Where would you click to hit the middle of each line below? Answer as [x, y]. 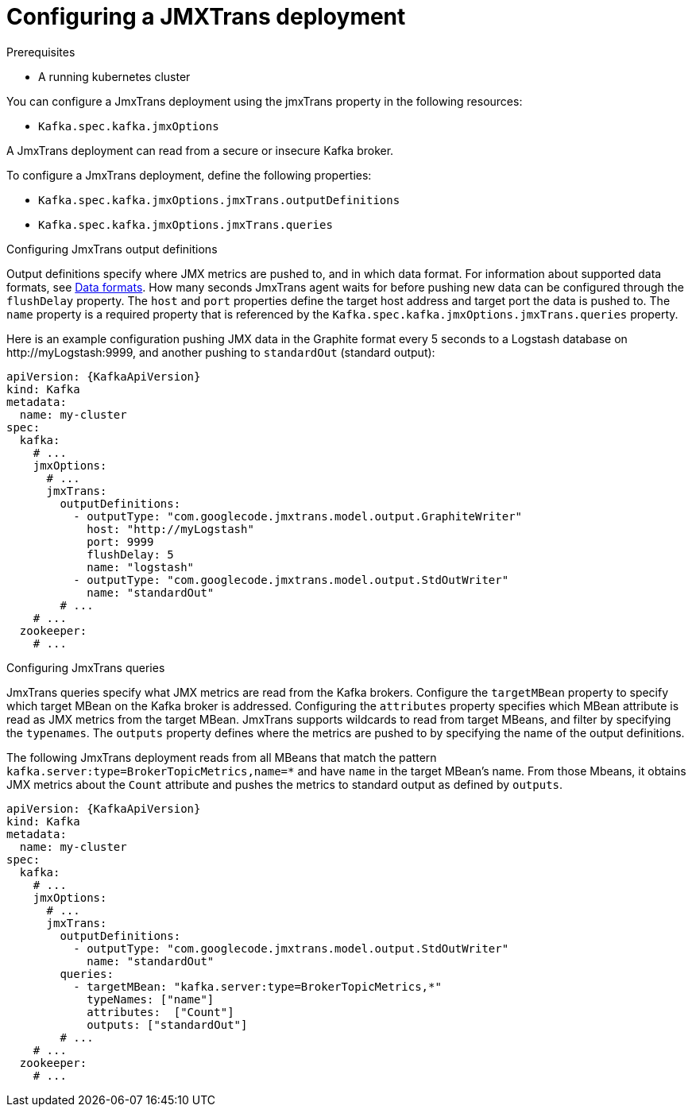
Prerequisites [41, 52]
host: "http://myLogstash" [170, 529]
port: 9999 [120, 541]
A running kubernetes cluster [114, 76]
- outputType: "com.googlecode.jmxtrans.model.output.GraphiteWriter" [298, 516]
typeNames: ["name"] [151, 999]
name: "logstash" [141, 567]
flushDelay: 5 [130, 554]
